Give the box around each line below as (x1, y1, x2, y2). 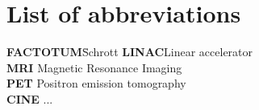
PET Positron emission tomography (6, 75, 186, 92)
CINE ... (6, 90, 53, 107)
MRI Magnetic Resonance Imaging (6, 59, 182, 75)
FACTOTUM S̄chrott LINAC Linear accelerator (6, 43, 253, 60)
